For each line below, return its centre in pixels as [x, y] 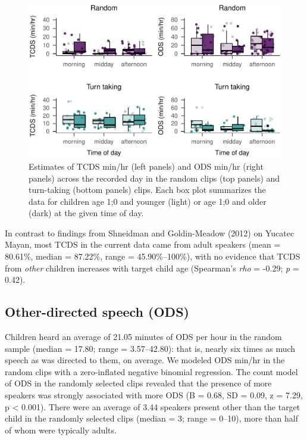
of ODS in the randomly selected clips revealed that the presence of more [138, 383]
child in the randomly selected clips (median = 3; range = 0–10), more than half [151, 418]
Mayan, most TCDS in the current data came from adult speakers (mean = [143, 244]
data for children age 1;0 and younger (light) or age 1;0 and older [148, 201]
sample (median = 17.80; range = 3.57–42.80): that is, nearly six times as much [150, 348]
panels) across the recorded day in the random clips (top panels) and [154, 178]
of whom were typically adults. [61, 430]
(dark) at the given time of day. [86, 213]
